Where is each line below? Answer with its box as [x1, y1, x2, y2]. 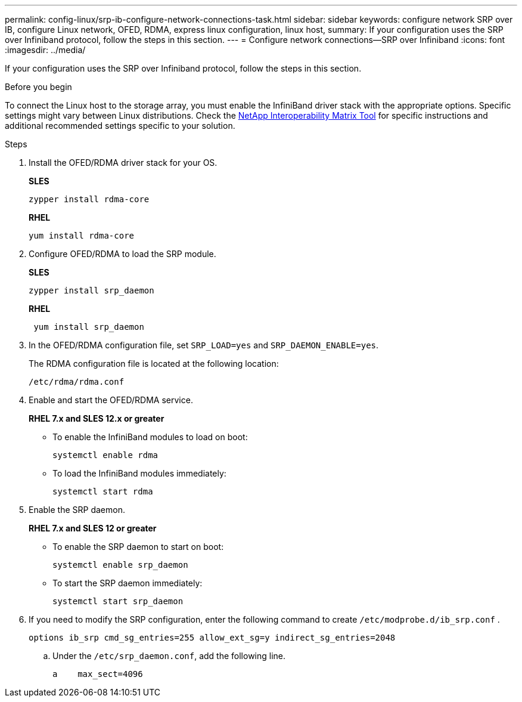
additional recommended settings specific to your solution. [5, 120, 235, 131]
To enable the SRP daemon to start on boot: [52, 542, 224, 552]
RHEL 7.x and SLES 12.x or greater [29, 413, 164, 423]
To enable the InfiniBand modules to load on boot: [52, 432, 248, 442]
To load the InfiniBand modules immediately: [52, 468, 226, 478]
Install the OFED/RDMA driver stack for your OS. [29, 157, 218, 168]
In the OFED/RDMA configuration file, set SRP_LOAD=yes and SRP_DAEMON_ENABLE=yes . [29, 340, 379, 350]
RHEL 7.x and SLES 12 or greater [29, 523, 157, 533]
